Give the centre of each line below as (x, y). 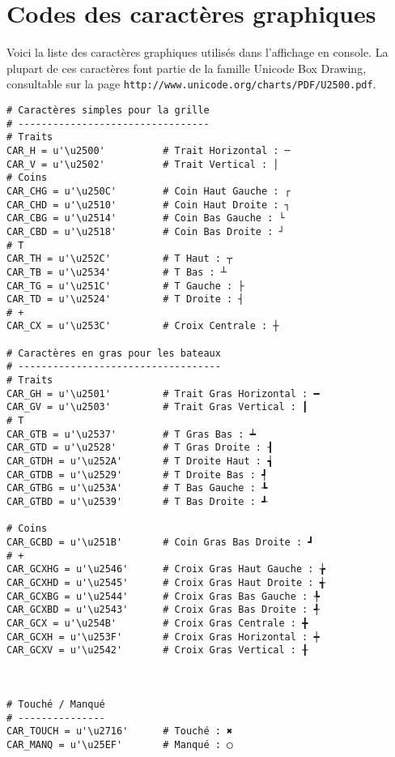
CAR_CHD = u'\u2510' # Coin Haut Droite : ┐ (149, 205)
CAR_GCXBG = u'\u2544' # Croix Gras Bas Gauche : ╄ (163, 596)
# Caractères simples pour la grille (108, 110)
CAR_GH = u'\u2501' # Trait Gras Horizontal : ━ (163, 393)
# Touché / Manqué (56, 704)
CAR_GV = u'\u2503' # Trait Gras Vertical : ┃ (157, 407)
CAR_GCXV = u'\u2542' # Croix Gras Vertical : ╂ (157, 650)
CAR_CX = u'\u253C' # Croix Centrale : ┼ (143, 326)
